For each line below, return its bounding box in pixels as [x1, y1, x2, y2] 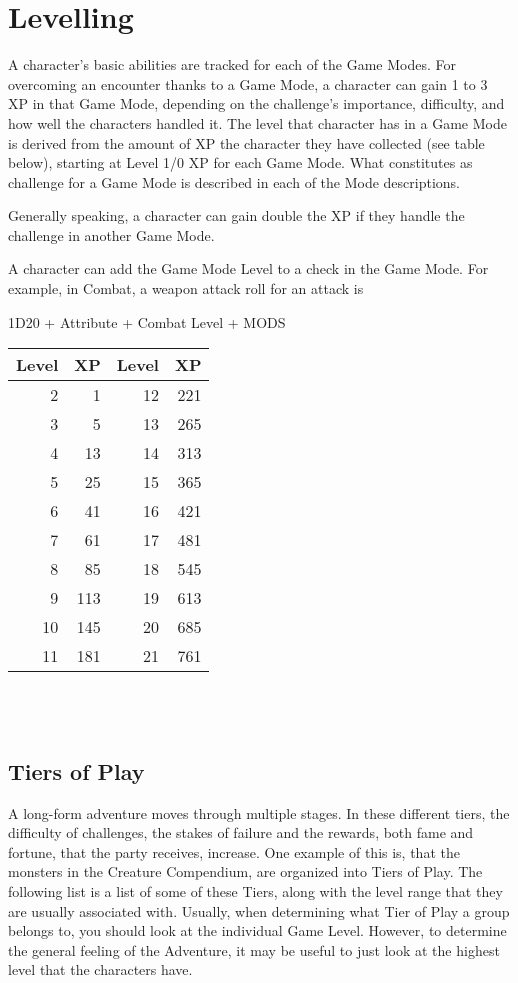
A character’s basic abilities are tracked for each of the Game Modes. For [8, 54, 457, 75]
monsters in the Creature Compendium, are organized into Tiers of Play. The [8, 861, 483, 882]
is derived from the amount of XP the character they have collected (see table [8, 132, 485, 153]
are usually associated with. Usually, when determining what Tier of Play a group [8, 900, 510, 921]
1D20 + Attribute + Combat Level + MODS [8, 311, 286, 332]
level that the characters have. [8, 959, 193, 980]
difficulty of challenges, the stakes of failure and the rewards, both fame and [8, 822, 474, 843]
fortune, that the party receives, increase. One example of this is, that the [8, 841, 460, 862]
